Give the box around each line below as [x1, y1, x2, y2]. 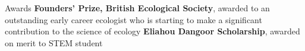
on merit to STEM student [5, 36, 103, 49]
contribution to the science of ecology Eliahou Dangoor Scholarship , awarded [5, 25, 300, 37]
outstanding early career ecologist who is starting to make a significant [5, 13, 262, 26]
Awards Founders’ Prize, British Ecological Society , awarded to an [5, 2, 270, 14]
